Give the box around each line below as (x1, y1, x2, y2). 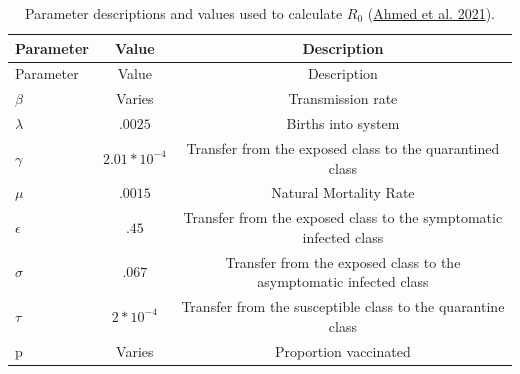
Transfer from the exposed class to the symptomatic (183, 207, 503, 228)
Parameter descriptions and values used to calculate (25, 3, 343, 23)
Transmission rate (288, 88, 398, 109)
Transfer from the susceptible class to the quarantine (181, 296, 505, 317)
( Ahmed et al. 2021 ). (367, 3, 495, 23)
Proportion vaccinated (275, 340, 411, 361)
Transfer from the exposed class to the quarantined (186, 137, 500, 158)
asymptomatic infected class (257, 271, 429, 292)
